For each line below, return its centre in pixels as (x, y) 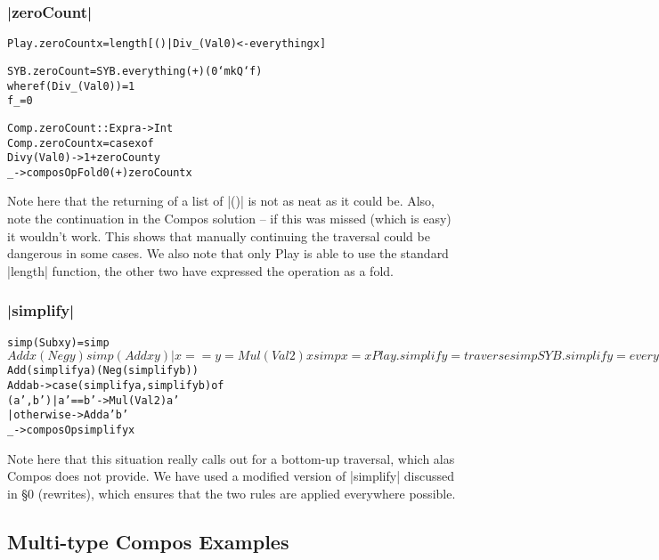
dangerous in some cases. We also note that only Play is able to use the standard (228, 253)
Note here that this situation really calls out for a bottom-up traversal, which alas (231, 458)
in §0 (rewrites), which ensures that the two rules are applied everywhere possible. (232, 493)
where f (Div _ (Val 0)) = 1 (71, 86)
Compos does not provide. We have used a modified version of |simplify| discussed (231, 476)
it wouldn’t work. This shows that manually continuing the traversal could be (219, 235)
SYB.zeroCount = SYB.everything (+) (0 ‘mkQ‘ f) (135, 71)
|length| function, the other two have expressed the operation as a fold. (200, 270)
